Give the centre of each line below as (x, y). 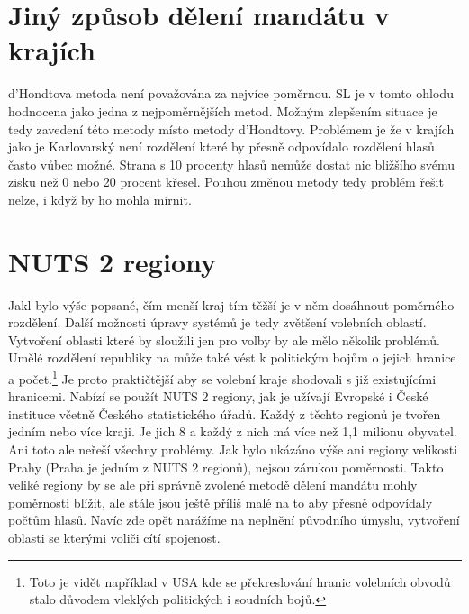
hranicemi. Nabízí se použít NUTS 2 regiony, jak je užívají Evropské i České (218, 396)
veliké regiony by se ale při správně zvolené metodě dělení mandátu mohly (213, 485)
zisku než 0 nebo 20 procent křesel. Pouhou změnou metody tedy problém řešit (226, 182)
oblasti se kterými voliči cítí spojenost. (114, 537)
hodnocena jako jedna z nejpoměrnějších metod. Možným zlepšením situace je (223, 110)
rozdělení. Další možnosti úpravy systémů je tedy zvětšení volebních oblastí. (217, 322)
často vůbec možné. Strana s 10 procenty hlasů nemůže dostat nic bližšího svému (231, 164)
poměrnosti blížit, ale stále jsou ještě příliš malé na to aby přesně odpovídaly (221, 502)
